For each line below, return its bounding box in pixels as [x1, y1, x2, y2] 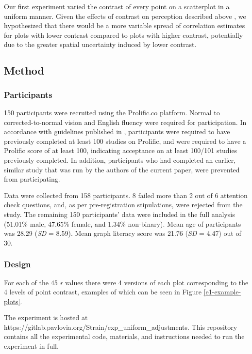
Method [4, 63, 44, 78]
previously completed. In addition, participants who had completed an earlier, [4, 154, 236, 165]
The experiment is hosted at [4, 312, 88, 323]
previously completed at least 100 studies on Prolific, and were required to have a [4, 136, 246, 146]
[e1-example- [203, 287, 241, 297]
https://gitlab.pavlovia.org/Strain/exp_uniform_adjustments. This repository [4, 322, 237, 332]
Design [4, 258, 31, 270]
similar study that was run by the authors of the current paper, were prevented [4, 164, 240, 174]
